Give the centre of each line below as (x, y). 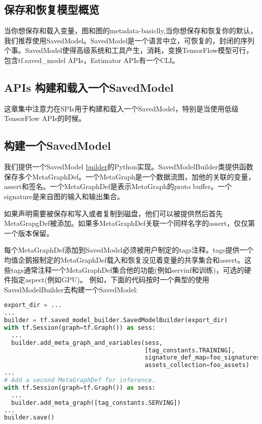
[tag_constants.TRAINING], (190, 350)
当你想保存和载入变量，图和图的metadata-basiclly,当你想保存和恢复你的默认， (131, 31)
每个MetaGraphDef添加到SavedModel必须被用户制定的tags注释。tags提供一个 (129, 250)
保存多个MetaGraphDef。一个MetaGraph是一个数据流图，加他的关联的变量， (130, 176)
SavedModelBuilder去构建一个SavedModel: (71, 289)
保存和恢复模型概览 (52, 9)
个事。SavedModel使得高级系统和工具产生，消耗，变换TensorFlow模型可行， (129, 50)
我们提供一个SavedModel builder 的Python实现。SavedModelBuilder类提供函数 (129, 167)
